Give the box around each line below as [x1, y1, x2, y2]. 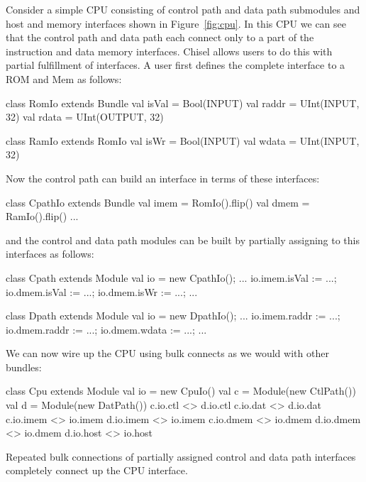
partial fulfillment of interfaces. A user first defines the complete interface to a [6, 57, 345, 72]
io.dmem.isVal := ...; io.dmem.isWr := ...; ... [6, 284, 198, 299]
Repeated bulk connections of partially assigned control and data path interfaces [6, 449, 356, 464]
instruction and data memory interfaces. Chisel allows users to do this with [6, 43, 333, 58]
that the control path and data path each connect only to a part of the [6, 30, 314, 45]
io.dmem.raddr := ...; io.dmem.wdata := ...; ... [6, 322, 207, 336]
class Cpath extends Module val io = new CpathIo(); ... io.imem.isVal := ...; [6, 270, 337, 285]
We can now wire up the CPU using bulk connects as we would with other [6, 346, 329, 361]
